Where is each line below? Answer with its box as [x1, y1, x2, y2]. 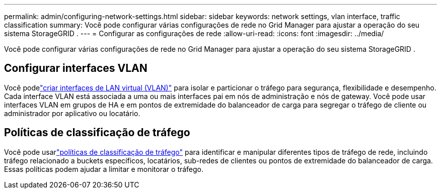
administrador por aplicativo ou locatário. [4, 109, 140, 118]
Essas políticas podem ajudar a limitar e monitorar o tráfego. [4, 164, 204, 173]
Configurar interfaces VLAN [4, 62, 148, 75]
